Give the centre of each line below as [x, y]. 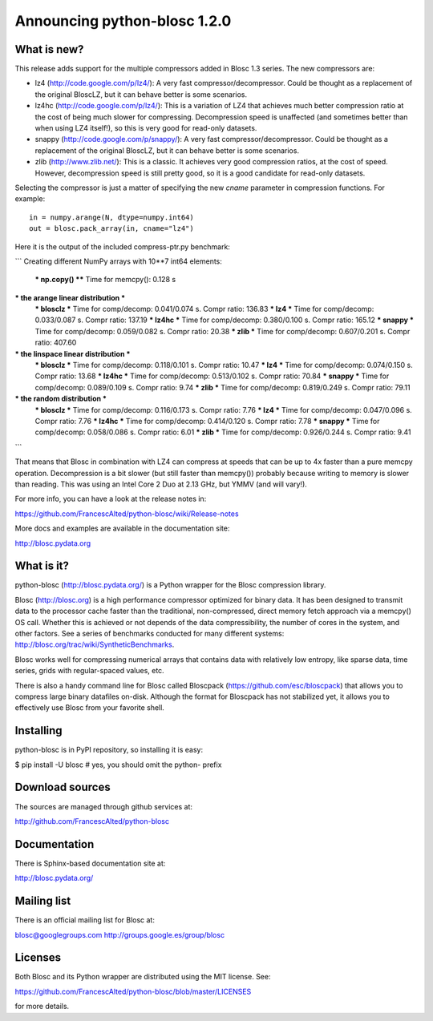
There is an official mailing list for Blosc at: [85, 920]
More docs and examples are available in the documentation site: [122, 528]
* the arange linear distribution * [70, 297]
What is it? [42, 566]
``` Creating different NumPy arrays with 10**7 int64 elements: [118, 261]
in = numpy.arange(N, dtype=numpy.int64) [111, 217]
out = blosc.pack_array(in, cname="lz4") [111, 229]
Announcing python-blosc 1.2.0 [123, 21]
